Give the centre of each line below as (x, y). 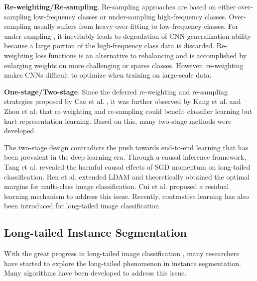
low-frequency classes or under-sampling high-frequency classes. (130, 16)
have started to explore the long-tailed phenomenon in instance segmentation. (123, 263)
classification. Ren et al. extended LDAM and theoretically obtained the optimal (127, 176)
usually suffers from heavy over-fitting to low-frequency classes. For (136, 26)
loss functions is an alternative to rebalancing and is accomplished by (141, 55)
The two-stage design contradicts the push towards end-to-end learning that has (126, 147)
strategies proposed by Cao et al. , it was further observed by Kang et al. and (123, 101)
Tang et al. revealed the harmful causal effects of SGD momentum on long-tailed (127, 166)
